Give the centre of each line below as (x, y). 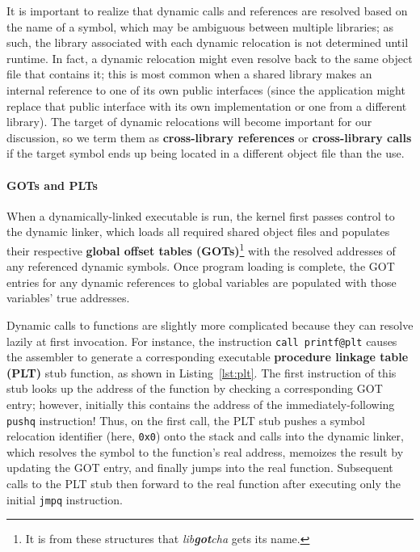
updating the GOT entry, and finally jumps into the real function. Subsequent (200, 468)
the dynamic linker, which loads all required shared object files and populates (198, 232)
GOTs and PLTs (52, 185)
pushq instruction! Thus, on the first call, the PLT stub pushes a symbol (186, 420)
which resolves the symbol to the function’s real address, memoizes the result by (205, 451)
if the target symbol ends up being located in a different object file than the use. (206, 153)
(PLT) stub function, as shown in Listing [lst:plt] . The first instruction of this (202, 372)
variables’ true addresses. (68, 298)
